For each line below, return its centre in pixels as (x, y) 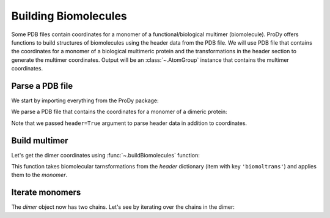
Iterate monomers (46, 193)
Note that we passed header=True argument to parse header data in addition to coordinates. (129, 123)
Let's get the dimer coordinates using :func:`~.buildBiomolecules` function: (105, 155)
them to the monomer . (39, 175)
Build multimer (40, 141)
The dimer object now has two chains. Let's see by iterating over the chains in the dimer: (123, 207)
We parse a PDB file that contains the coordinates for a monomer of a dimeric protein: (119, 112)
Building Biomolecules (69, 16)
